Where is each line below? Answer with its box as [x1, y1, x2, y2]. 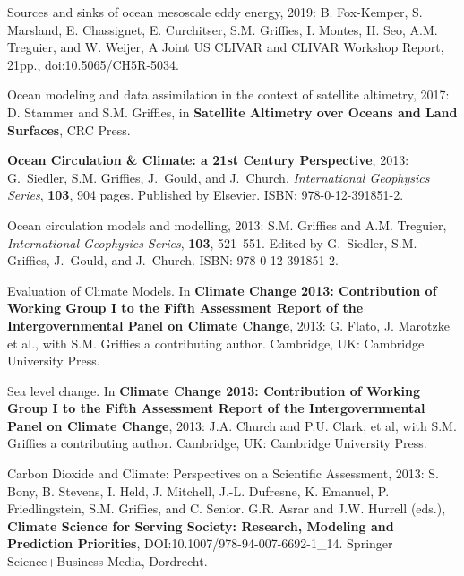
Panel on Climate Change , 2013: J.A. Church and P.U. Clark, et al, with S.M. [7, 416, 457, 434]
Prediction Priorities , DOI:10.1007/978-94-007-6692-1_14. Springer [7, 534, 393, 553]
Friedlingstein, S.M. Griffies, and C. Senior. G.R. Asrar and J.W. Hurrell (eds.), [7, 499, 446, 518]
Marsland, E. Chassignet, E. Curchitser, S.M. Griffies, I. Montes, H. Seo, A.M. [7, 20, 438, 39]
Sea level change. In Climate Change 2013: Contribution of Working [7, 381, 420, 400]
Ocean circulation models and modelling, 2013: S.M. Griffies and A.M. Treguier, [7, 215, 447, 234]
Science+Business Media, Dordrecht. [7, 552, 208, 571]
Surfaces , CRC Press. [7, 120, 131, 139]
